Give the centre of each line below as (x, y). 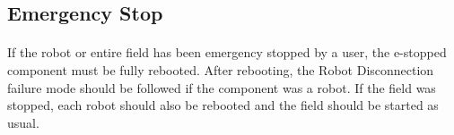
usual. (23, 122)
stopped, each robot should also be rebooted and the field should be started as (223, 105)
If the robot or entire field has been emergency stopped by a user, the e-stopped (227, 52)
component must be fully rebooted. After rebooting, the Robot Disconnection (221, 69)
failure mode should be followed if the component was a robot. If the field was (222, 87)
